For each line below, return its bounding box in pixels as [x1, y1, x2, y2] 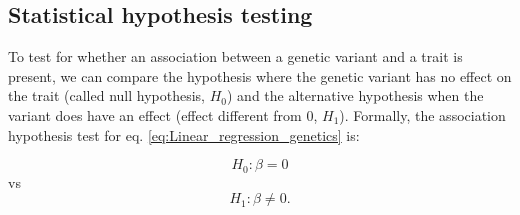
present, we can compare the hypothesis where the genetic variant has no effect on [8, 65, 512, 86]
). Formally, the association [339, 104, 506, 125]
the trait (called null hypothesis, [8, 85, 205, 106]
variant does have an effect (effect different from [8, 104, 302, 125]
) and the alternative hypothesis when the [226, 85, 484, 106]
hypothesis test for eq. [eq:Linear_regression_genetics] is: [8, 124, 360, 145]
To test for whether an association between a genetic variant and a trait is [8, 46, 463, 67]
